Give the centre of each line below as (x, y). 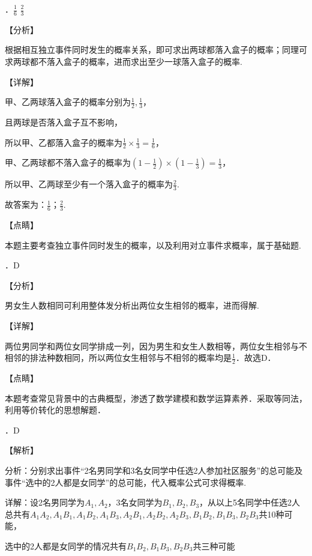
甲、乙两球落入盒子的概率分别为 (68, 102)
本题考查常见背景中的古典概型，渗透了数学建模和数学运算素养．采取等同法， (156, 398)
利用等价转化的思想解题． (55, 410)
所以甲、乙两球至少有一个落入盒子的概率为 (89, 184)
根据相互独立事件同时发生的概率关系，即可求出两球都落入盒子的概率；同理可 (156, 50)
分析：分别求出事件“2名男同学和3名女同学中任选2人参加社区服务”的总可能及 (154, 470)
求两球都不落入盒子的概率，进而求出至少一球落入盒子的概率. (124, 62)
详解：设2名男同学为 (45, 502)
